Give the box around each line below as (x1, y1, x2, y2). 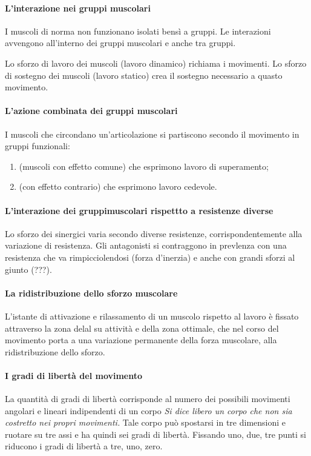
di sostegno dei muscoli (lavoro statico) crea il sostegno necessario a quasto (5, 69, 283, 81)
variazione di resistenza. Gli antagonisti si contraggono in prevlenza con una (5, 239, 287, 252)
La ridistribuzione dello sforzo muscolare (5, 286, 178, 299)
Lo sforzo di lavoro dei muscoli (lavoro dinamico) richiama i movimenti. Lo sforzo (5, 56, 307, 69)
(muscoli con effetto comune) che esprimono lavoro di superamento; (19, 159, 269, 172)
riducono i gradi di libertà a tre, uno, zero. (5, 440, 163, 452)
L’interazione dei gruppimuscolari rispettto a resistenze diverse (5, 204, 273, 216)
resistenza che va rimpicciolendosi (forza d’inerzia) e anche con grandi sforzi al (5, 250, 295, 263)
